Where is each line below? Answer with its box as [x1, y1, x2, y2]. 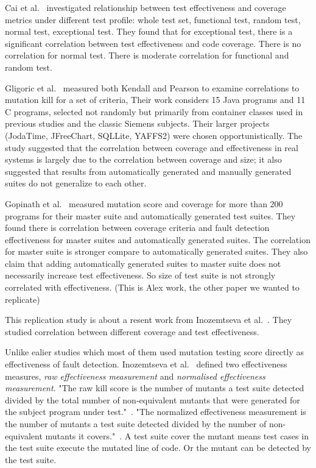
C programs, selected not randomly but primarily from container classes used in [5, 105, 303, 118]
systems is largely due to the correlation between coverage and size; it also [5, 153, 282, 166]
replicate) [5, 292, 40, 305]
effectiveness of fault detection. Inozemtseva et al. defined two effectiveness [5, 358, 287, 370]
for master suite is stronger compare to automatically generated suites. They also [5, 245, 308, 258]
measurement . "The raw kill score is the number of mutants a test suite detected [5, 381, 304, 394]
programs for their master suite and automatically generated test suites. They [5, 209, 296, 222]
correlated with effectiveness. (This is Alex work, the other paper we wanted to [5, 281, 300, 294]
